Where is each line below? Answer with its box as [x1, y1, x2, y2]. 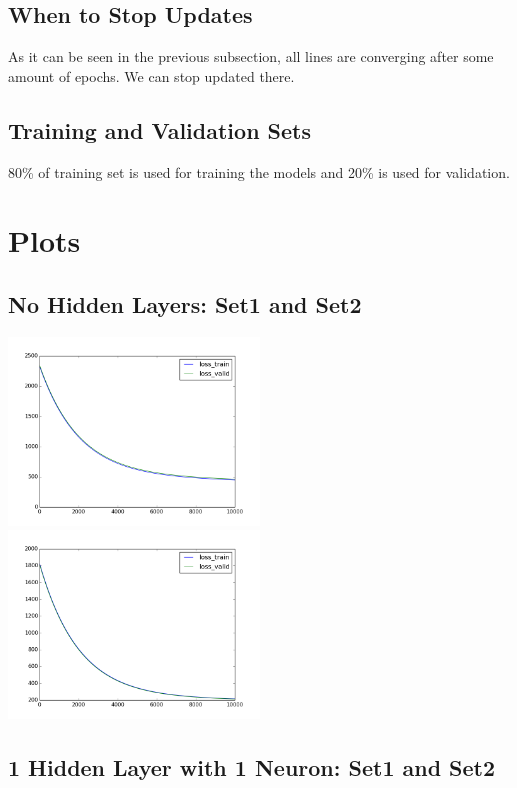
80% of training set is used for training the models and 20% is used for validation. [8, 161, 510, 182]
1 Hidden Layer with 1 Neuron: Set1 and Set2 [8, 752, 496, 783]
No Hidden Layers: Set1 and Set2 [8, 288, 362, 319]
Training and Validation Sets [8, 114, 312, 145]
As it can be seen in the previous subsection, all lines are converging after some [8, 46, 494, 67]
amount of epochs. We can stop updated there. [8, 65, 295, 86]
